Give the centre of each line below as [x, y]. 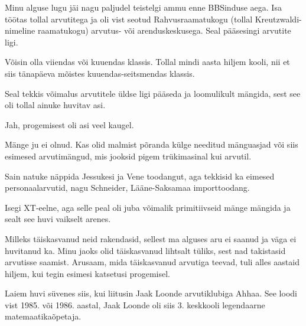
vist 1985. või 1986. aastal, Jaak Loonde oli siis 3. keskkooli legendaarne [135, 304]
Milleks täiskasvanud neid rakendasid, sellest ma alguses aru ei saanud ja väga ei [151, 238]
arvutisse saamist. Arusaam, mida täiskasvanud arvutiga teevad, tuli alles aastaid [152, 262]
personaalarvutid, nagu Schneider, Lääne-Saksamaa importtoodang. [127, 188]
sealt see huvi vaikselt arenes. [58, 219]
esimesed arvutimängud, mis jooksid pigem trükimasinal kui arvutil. [128, 156]
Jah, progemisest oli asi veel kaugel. [69, 124]
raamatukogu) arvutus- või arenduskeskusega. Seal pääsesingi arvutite [164, 30]
